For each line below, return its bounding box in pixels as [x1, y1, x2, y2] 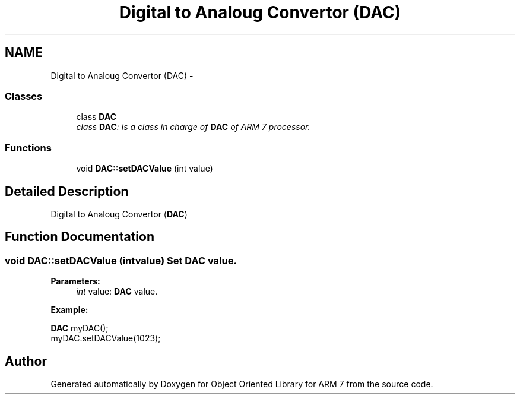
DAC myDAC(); [50, 323, 109, 334]
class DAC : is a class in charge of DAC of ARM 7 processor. [76, 122, 310, 132]
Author [5, 353, 47, 369]
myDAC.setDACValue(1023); [50, 333, 161, 344]
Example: [50, 305, 88, 315]
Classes [5, 90, 43, 102]
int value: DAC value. [76, 286, 158, 297]
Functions [5, 141, 52, 154]
